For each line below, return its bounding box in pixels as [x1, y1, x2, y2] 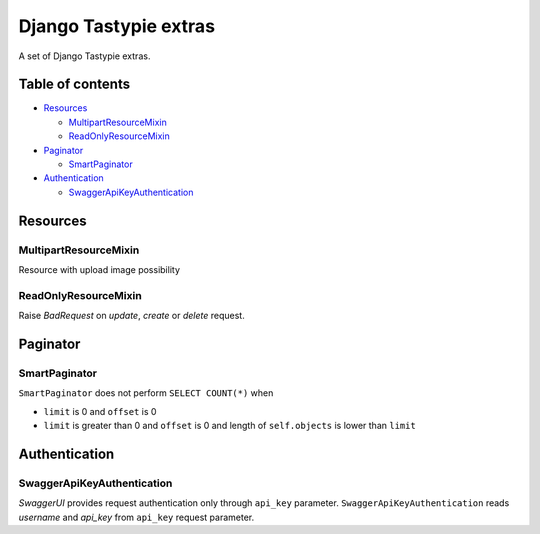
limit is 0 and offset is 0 [43, 405, 157, 417]
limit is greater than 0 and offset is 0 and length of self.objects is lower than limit [43, 420, 417, 432]
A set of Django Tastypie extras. [18, 50, 151, 62]
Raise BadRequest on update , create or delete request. [18, 310, 245, 322]
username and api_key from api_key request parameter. [18, 511, 255, 523]
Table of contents [18, 76, 130, 93]
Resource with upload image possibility [18, 263, 180, 275]
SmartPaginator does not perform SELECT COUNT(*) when [18, 387, 274, 399]
